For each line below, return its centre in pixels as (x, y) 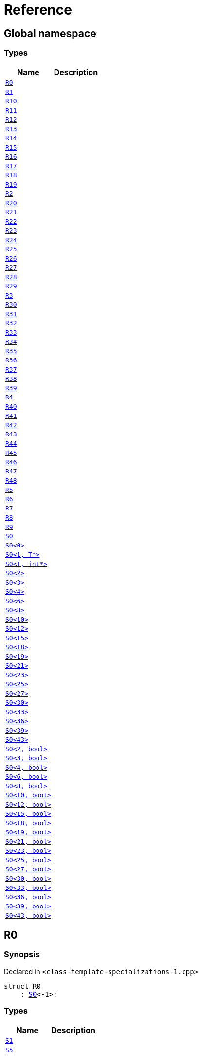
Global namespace (50, 33)
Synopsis (22, 954)
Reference (38, 10)
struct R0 (22, 986)
